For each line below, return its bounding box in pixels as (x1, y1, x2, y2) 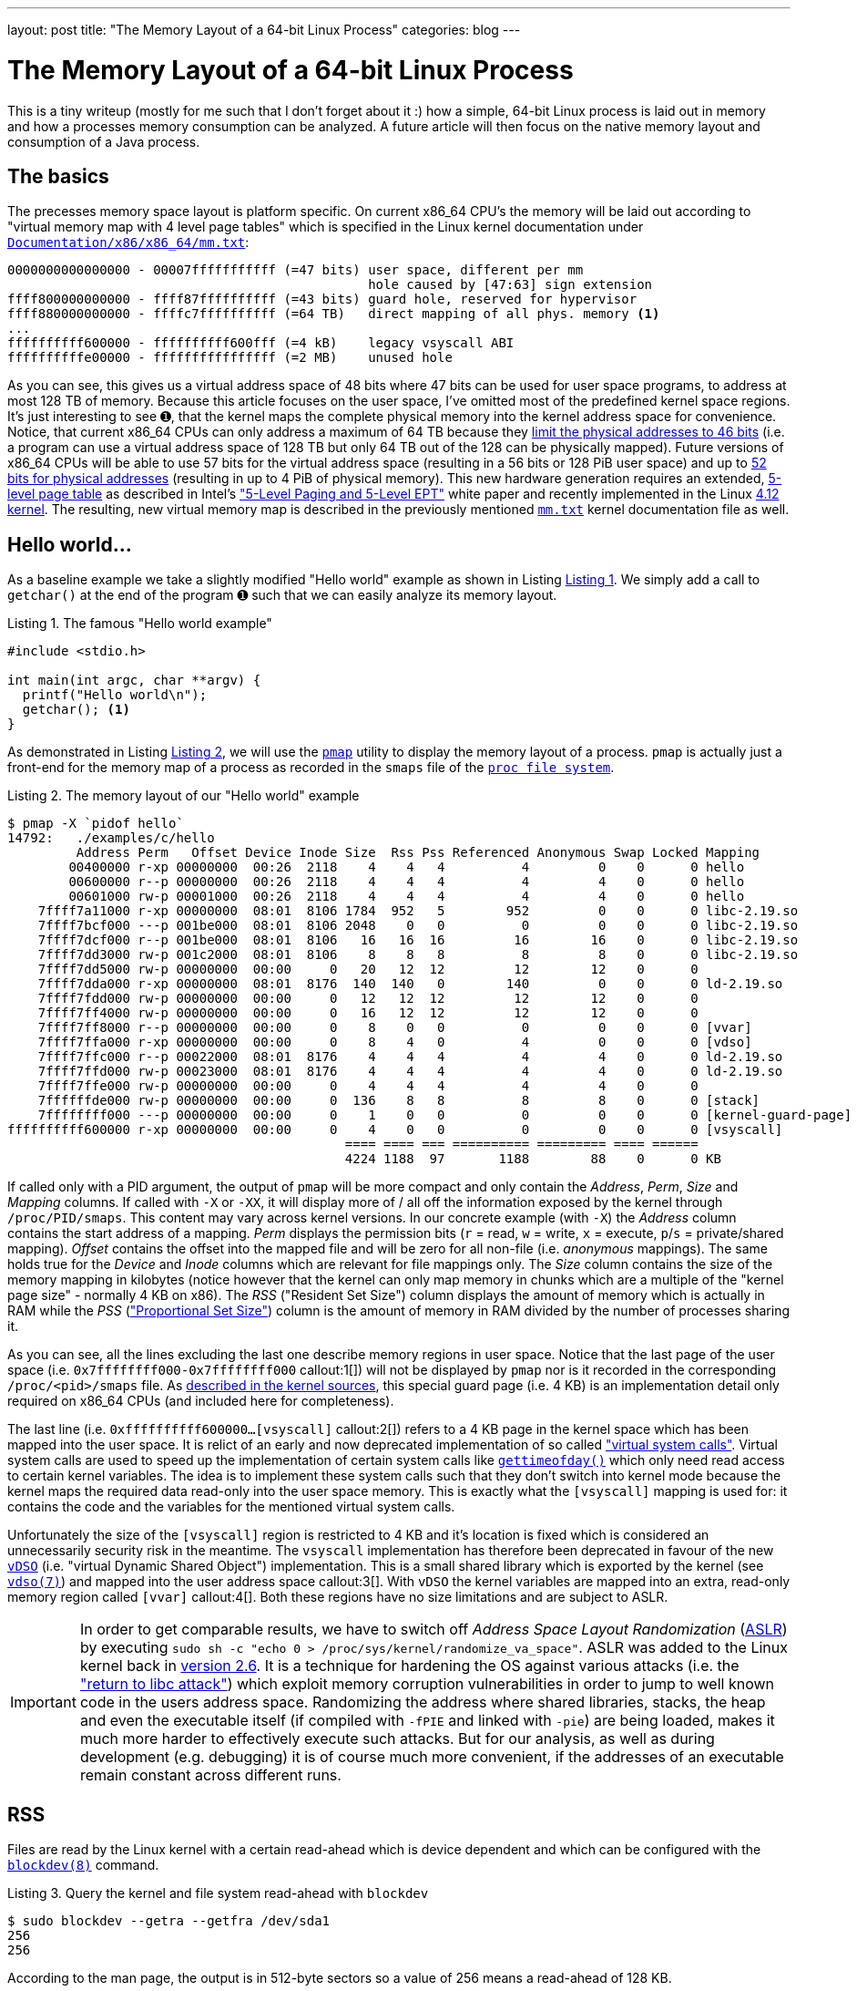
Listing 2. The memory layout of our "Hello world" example (7, 788, 360, 804)
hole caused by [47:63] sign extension (368, 277, 653, 293)
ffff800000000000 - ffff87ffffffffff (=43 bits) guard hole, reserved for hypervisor (7, 292, 638, 307)
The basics (7, 164, 109, 188)
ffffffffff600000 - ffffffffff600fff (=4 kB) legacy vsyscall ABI (7, 335, 515, 351)
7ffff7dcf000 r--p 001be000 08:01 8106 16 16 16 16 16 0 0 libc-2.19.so (37, 933, 799, 948)
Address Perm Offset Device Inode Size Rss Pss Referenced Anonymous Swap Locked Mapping (76, 845, 760, 861)
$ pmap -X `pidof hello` (7, 816, 184, 831)
